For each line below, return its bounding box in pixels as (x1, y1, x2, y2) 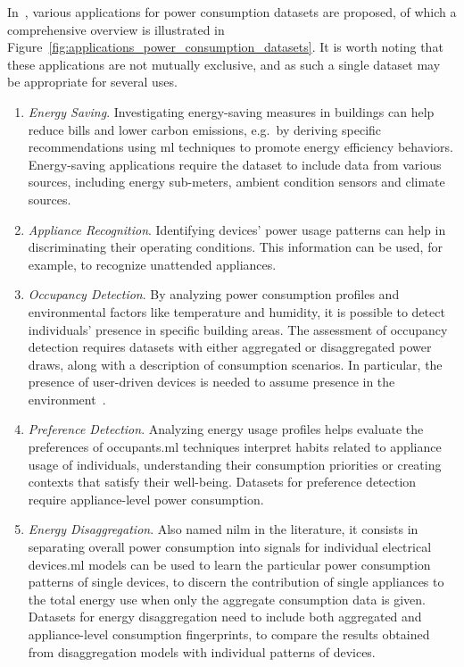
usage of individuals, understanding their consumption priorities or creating (28, 454, 442, 473)
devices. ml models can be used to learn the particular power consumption (28, 554, 431, 573)
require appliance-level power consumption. (28, 489, 264, 508)
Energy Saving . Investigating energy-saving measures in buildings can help (28, 102, 435, 121)
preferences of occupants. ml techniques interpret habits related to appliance (28, 438, 442, 456)
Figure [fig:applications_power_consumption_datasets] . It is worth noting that (7, 38, 443, 56)
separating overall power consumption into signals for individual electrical (28, 538, 432, 556)
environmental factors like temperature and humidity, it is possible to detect (28, 302, 445, 321)
